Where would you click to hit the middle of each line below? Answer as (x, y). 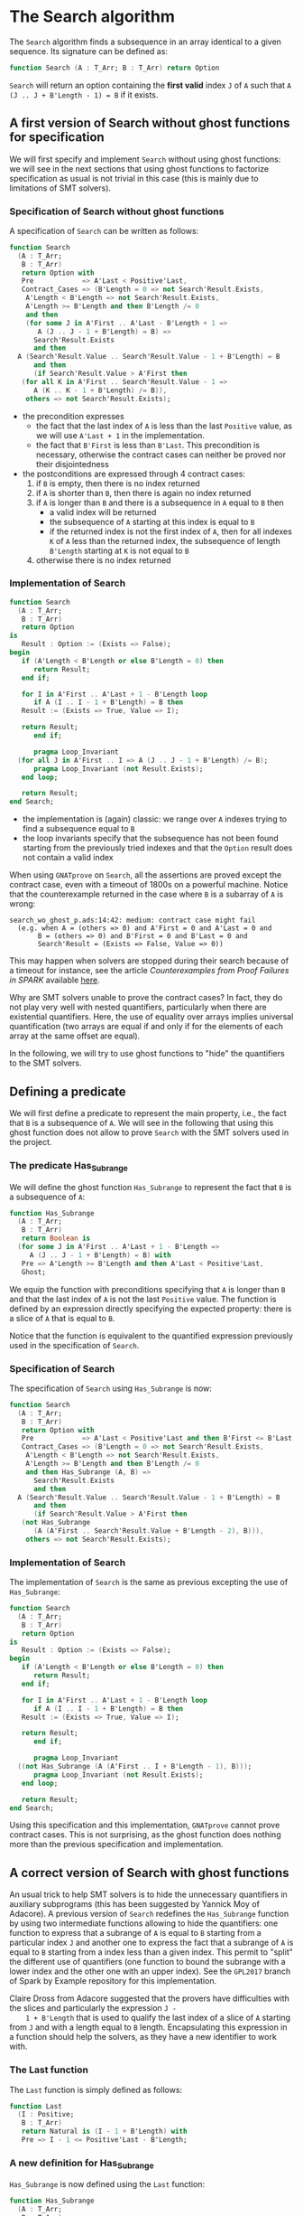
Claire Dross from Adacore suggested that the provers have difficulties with (150, 1998)
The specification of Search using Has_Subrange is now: (110, 1388)
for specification (57, 137)
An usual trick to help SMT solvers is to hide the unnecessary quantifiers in (149, 1894)
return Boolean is (56, 1239)
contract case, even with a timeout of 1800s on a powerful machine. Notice (149, 885)
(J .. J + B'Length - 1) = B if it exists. (84, 94)
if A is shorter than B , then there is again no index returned (143, 493)
